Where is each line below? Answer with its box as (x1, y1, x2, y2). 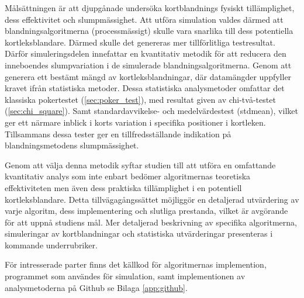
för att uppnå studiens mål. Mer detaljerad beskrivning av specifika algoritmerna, (5, 216, 297, 228)
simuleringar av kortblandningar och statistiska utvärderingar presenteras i (5, 227, 273, 240)
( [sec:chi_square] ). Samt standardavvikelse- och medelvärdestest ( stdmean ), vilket (5, 105, 298, 117)
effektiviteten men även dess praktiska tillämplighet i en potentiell (5, 181, 242, 193)
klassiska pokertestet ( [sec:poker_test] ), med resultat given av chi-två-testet (5, 93, 276, 105)
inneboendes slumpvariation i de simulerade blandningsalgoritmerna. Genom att (5, 58, 292, 71)
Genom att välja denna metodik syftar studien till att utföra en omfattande (5, 158, 276, 171)
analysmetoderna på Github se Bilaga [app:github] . (5, 281, 188, 293)
